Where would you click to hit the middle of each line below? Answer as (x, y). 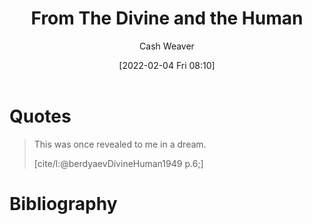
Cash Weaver (167, 46)
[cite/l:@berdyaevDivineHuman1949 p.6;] (118, 163)
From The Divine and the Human (167, 18)
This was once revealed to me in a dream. (120, 144)
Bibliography (63, 203)
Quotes (40, 116)
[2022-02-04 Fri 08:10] (167, 65)
